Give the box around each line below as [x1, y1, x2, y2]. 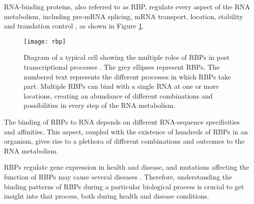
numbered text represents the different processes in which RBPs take [24, 71, 231, 81]
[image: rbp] [24, 38, 66, 45]
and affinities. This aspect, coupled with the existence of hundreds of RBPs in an [4, 126, 248, 136]
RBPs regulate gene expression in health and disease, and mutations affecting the [4, 162, 249, 172]
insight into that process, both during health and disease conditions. [4, 191, 209, 201]
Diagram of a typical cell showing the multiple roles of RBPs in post [24, 52, 230, 62]
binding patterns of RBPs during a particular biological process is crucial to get [4, 181, 244, 191]
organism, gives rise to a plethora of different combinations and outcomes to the [4, 136, 245, 146]
